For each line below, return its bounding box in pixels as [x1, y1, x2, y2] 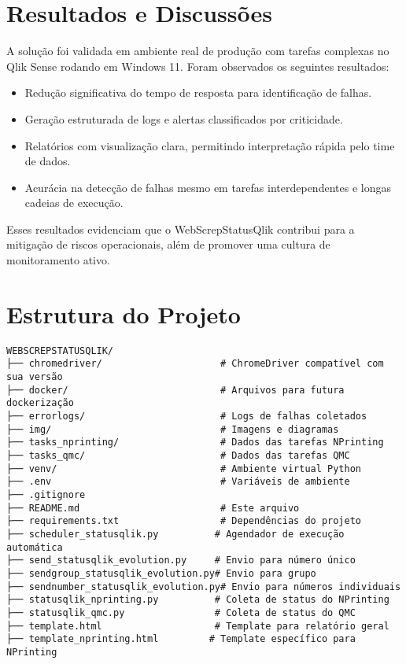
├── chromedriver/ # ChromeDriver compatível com [6, 358, 384, 370]
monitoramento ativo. [6, 252, 110, 268]
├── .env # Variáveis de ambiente [6, 476, 350, 488]
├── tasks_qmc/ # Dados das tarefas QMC [6, 450, 350, 462]
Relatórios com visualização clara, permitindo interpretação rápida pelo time [24, 137, 395, 153]
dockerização [6, 397, 74, 409]
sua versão [6, 371, 63, 383]
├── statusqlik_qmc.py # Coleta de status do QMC [6, 607, 356, 618]
